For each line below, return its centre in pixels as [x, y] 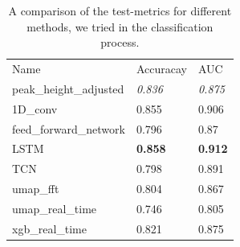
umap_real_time [55, 208]
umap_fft [36, 189]
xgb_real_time [49, 228]
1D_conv [35, 108]
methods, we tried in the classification [120, 26]
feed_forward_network [69, 128]
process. [120, 42]
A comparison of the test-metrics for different [120, 10]
